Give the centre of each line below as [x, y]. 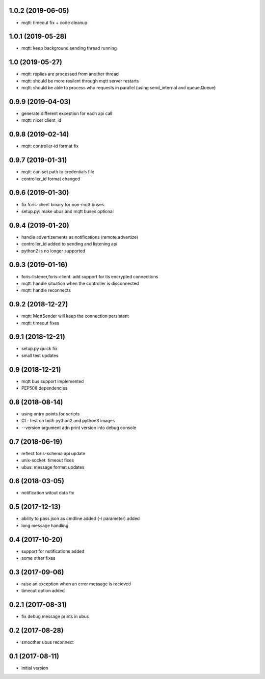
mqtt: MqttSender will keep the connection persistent [75, 316]
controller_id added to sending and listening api [69, 244]
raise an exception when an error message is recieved [76, 584]
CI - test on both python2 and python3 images [68, 421]
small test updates [40, 355]
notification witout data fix [48, 493]
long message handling [45, 525]
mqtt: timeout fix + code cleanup [54, 23]
